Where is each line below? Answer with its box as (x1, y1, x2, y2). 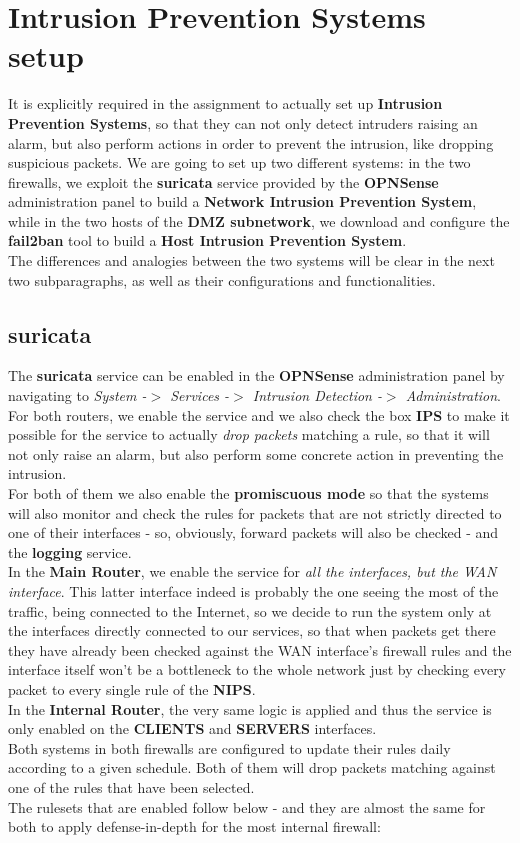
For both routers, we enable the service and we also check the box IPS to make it (8, 404, 510, 425)
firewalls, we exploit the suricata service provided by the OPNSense (8, 171, 439, 192)
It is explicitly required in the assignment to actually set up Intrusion (8, 93, 443, 114)
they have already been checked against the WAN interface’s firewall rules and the (8, 639, 512, 660)
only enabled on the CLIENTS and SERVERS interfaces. (8, 718, 377, 739)
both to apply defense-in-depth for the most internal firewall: (8, 816, 381, 837)
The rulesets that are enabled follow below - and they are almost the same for (8, 796, 486, 817)
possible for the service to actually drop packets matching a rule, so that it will (8, 424, 490, 445)
